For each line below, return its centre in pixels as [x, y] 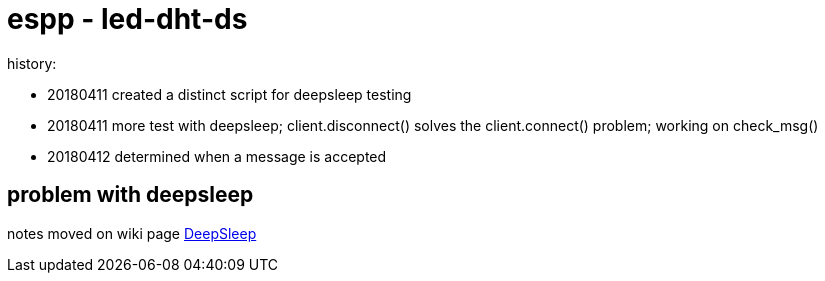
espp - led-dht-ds [127, 19]
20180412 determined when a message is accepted [217, 156]
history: [32, 63]
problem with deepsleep [130, 195]
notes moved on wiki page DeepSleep [132, 233]
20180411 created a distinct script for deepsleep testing [229, 94]
